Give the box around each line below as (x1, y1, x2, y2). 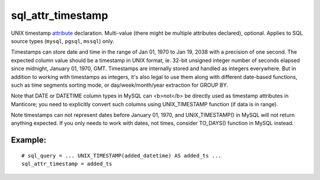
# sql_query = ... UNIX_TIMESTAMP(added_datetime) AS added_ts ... (21, 152, 222, 159)
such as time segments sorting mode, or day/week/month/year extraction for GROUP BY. (11, 81, 228, 89)
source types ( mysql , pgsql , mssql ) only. (11, 37, 114, 44)
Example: (11, 135, 47, 145)
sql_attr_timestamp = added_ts (21, 161, 113, 168)
